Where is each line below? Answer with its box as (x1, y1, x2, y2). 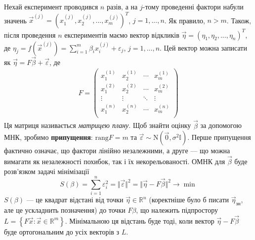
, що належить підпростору (136, 205, 218, 215)
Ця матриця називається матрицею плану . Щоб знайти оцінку (4, 120, 191, 130)
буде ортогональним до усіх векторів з (4, 226, 120, 237)
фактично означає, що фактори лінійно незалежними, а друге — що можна (4, 145, 230, 156)
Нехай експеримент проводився (4, 1, 98, 11)
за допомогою (200, 120, 242, 130)
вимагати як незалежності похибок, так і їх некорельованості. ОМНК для (4, 156, 225, 166)
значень (4, 15, 27, 25)
